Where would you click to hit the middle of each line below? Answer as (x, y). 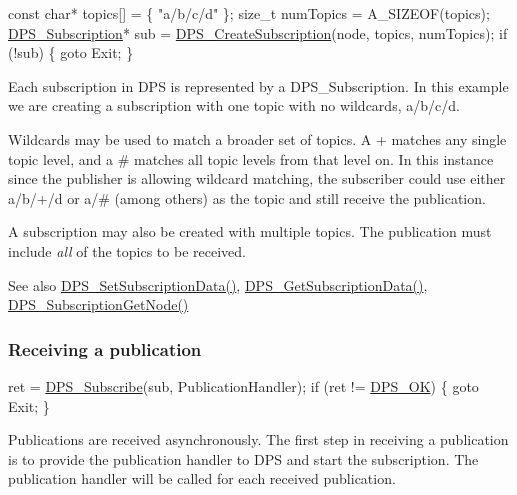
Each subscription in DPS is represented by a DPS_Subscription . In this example (258, 85)
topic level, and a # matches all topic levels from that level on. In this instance (251, 158)
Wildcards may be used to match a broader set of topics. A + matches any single (257, 138)
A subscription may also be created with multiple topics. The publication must (250, 231)
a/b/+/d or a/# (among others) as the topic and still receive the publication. (247, 197)
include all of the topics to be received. (127, 250)
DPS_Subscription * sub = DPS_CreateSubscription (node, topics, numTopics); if (258, 32)
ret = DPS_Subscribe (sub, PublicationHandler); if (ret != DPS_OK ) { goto (243, 385)
